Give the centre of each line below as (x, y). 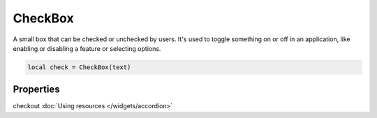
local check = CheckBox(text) (79, 67)
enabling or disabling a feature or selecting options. (87, 48)
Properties (36, 90)
